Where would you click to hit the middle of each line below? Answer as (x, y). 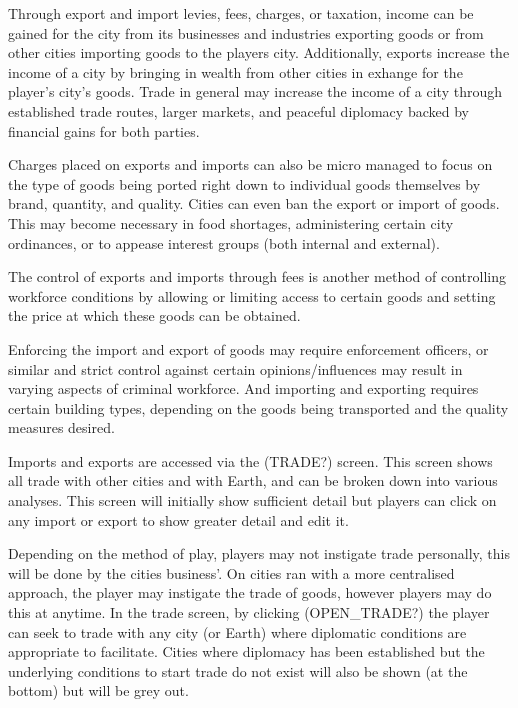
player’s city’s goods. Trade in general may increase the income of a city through (255, 91)
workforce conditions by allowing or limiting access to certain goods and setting (252, 295)
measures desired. (61, 427)
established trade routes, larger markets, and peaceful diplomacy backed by (238, 110)
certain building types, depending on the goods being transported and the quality (258, 407)
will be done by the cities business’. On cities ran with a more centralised (231, 572)
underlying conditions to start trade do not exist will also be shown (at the (238, 670)
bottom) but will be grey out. (98, 690)
